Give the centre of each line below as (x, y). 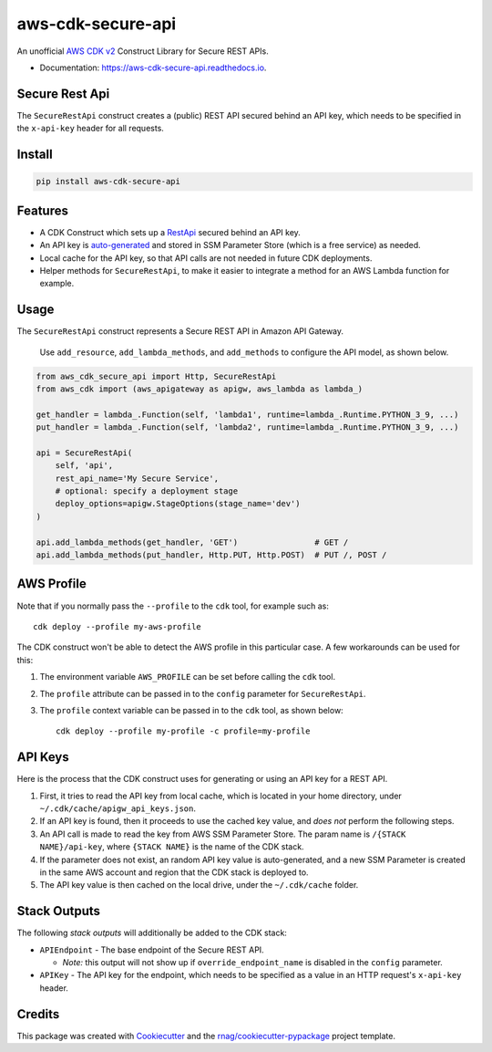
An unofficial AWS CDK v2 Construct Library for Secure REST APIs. (143, 51)
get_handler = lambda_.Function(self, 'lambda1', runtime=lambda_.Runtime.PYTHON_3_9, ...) (247, 414)
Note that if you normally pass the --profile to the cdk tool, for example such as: (173, 606)
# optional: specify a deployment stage (147, 491)
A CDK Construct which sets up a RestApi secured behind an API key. (170, 232)
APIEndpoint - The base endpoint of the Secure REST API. (152, 950)
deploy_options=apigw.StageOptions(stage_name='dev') (178, 504)
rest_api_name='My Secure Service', (137, 478)
